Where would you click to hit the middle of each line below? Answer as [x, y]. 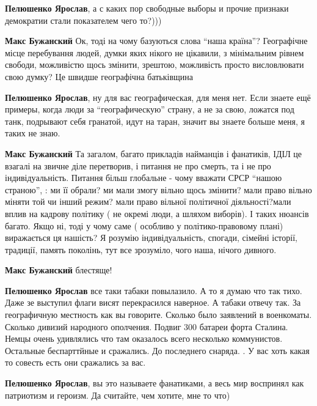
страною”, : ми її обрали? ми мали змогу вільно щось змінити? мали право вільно [158, 189]
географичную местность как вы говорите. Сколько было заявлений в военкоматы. [158, 315]
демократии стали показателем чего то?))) [83, 20]
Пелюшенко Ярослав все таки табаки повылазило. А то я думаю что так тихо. [154, 290]
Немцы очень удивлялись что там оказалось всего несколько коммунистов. [144, 338]
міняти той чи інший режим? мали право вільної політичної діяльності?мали [148, 201]
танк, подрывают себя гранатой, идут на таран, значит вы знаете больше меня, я [155, 121]
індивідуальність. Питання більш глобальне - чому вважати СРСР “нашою [144, 178]
